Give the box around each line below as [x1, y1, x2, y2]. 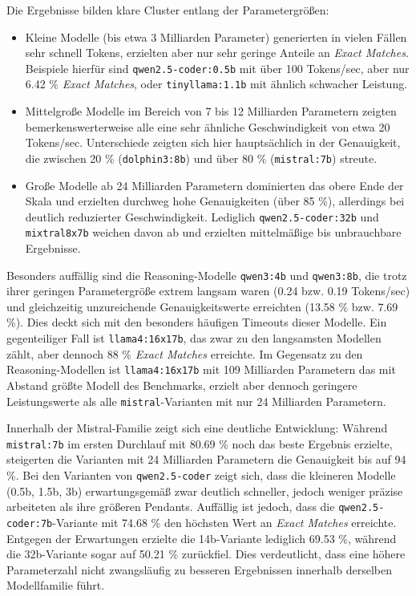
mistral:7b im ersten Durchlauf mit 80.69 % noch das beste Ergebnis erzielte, [6, 435, 393, 452]
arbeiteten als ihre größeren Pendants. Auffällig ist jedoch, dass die [6, 498, 335, 515]
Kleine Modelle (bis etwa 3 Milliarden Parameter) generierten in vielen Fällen [25, 28, 407, 45]
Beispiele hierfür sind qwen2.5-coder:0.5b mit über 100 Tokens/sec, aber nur [25, 59, 410, 76]
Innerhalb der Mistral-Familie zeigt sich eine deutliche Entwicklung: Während [6, 420, 388, 436]
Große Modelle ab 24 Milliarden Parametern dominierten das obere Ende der [25, 176, 404, 193]
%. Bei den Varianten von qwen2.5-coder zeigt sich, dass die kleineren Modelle [6, 467, 396, 484]
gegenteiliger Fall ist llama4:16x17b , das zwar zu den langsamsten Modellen [6, 330, 382, 347]
